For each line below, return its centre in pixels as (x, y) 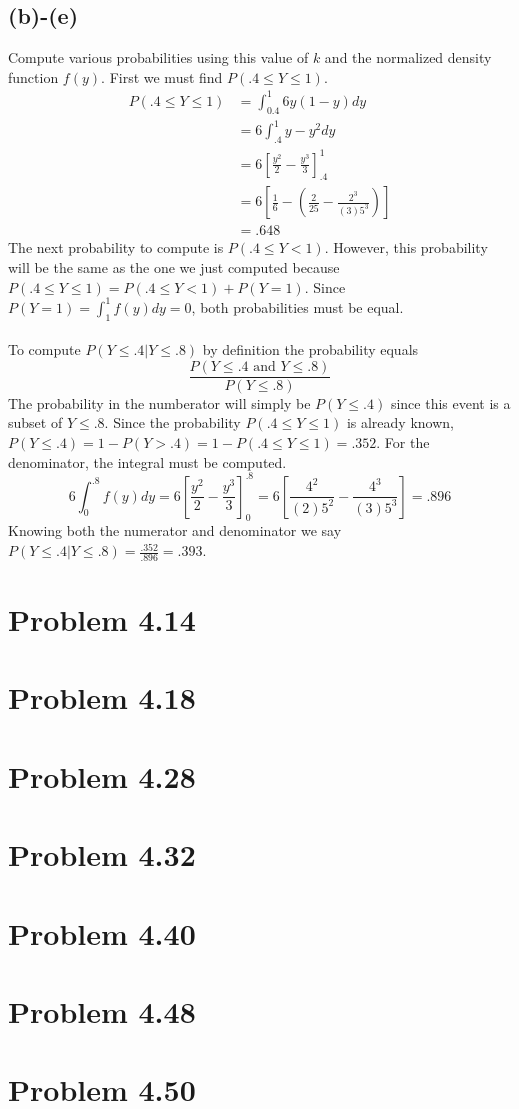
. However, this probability (406, 247)
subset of (35, 422)
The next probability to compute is (116, 247)
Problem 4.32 (102, 854)
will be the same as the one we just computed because (174, 267)
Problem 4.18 (102, 697)
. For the (403, 441)
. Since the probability (172, 422)
